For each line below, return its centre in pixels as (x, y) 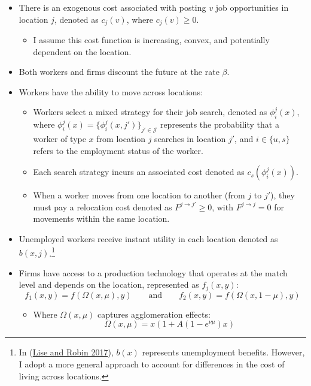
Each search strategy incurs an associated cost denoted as (139, 172)
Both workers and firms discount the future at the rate (119, 72)
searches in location (190, 139)
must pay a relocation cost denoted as (103, 206)
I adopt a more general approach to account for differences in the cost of (152, 364)
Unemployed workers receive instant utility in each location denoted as (148, 238)
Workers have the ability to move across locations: (111, 91)
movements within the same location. (101, 218)
